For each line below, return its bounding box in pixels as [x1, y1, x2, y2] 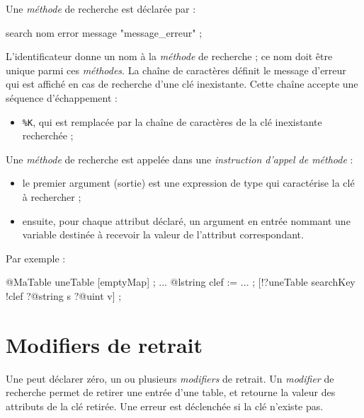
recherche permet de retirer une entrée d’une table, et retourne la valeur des [6, 385, 336, 400]
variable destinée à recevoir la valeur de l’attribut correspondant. [22, 227, 304, 242]
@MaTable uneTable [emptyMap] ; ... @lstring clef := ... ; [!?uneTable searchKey [6, 274, 356, 289]
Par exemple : [6, 250, 66, 265]
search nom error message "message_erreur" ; [6, 25, 203, 40]
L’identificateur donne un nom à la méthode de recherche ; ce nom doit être [6, 49, 333, 64]
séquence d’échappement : [6, 90, 118, 105]
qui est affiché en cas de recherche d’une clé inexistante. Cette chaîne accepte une [6, 76, 358, 91]
